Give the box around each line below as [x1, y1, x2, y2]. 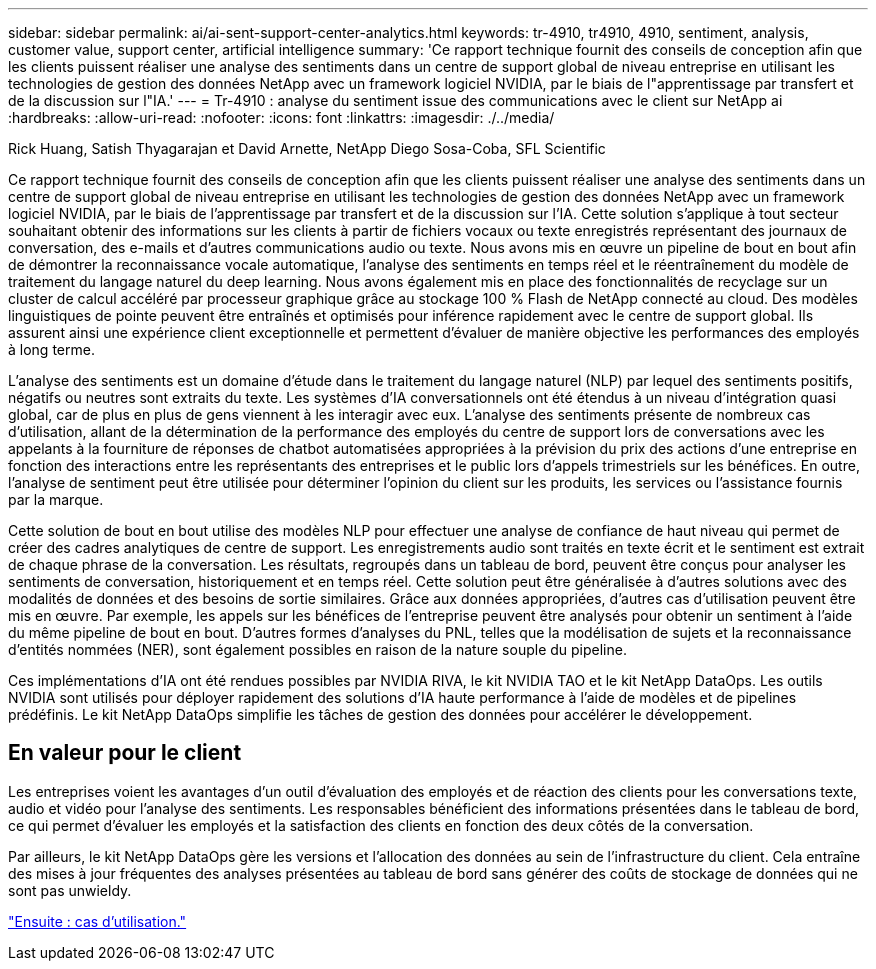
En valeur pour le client [8, 740, 242, 766]
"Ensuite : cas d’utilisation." [8, 912, 187, 930]
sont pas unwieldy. [8, 881, 132, 899]
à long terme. [8, 341, 95, 358]
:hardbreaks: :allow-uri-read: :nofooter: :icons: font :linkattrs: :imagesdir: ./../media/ [8, 109, 555, 126]
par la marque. [8, 491, 104, 508]
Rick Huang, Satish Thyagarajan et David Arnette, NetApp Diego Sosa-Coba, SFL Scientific [8, 140, 606, 157]
